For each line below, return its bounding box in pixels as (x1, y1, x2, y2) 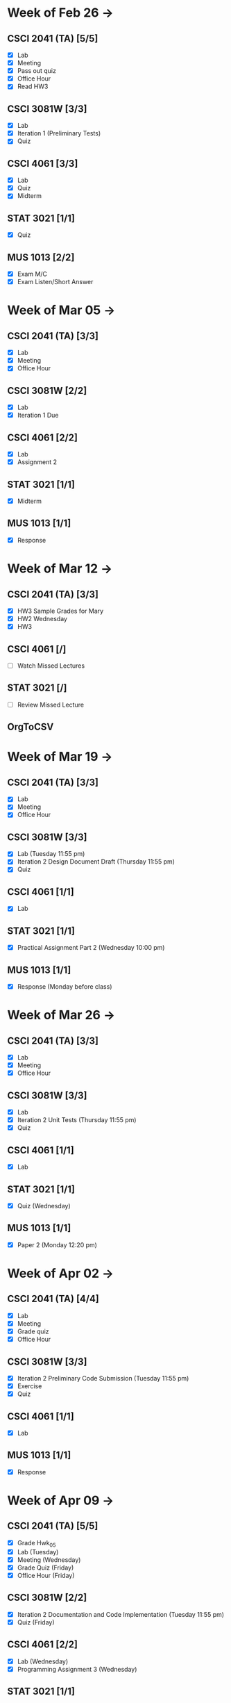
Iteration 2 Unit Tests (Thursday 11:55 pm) (17, 1116, 137, 1124)
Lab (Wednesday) (17, 1657, 69, 1665)
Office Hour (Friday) (17, 1571, 75, 1579)
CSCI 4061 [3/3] (7, 158, 78, 170)
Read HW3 (17, 82, 49, 91)
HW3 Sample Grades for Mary (17, 607, 104, 615)
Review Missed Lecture (17, 700, 85, 709)
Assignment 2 (17, 458, 58, 466)
